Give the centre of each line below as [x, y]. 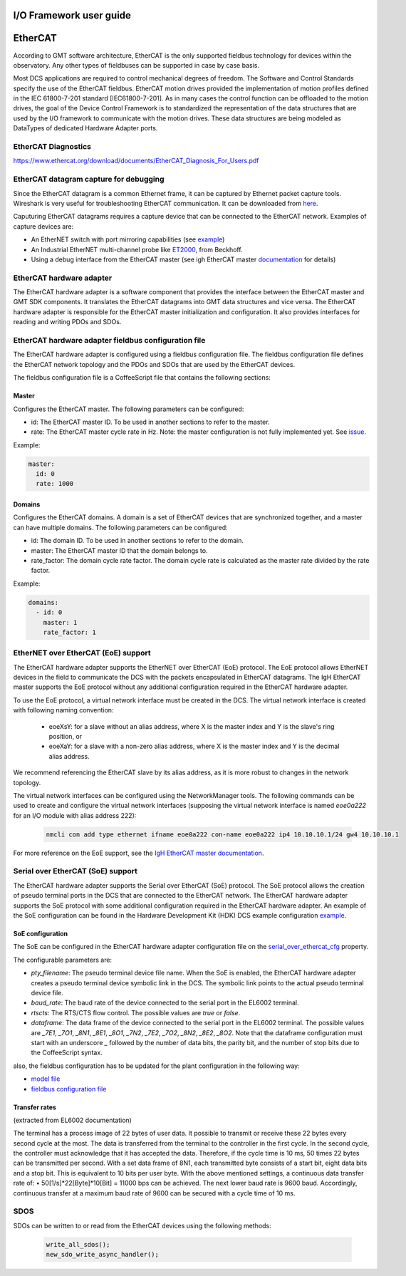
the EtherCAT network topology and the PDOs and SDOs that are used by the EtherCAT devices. [154, 364]
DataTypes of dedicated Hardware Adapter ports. [85, 128]
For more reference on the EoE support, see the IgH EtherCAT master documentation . [139, 853]
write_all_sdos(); [78, 1244]
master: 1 [60, 622]
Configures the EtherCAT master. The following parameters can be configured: [129, 409]
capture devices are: [43, 226]
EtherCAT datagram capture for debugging [89, 180]
